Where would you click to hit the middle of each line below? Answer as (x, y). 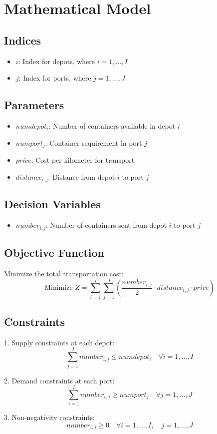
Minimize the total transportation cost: (64, 273)
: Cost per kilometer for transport (83, 160)
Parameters (34, 105)
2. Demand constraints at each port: (59, 380)
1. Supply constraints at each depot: (59, 342)
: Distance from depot (82, 176)
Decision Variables (52, 204)
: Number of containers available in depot (112, 125)
